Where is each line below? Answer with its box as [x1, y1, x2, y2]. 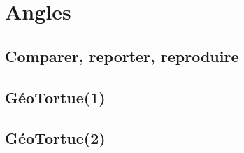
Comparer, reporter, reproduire [5, 45, 239, 66]
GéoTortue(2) [5, 127, 106, 149]
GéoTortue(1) [5, 86, 106, 108]
